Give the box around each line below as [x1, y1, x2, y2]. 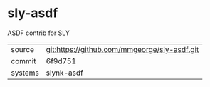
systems [11, 68, 39, 78]
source [11, 44, 34, 54]
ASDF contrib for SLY [7, 29, 70, 37]
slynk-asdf [46, 68, 83, 78]
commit [11, 56, 36, 66]
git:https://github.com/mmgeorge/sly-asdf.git [46, 44, 199, 54]
